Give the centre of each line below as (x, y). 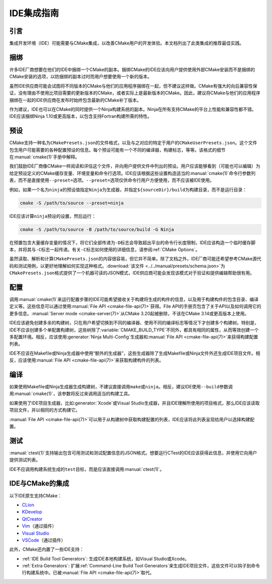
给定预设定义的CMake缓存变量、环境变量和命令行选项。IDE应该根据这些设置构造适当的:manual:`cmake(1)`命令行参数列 (132, 173)
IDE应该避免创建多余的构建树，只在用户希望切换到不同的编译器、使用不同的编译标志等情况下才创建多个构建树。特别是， (134, 323)
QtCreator (32, 519)
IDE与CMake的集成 (39, 483)
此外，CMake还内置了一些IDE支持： (47, 549)
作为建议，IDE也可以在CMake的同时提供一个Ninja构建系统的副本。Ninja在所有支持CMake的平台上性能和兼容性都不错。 (133, 109)
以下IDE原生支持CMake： (36, 495)
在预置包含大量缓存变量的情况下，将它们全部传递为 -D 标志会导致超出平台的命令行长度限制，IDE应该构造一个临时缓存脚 (132, 243)
